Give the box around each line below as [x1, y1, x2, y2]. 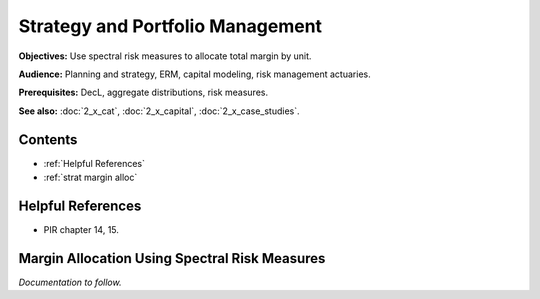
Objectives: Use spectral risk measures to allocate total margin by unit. [18, 50, 312, 62]
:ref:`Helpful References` [43, 157, 145, 169]
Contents [18, 131, 78, 148]
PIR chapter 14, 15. [43, 223, 120, 235]
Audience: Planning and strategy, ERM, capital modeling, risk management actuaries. [18, 68, 371, 80]
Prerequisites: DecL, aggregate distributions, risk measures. [18, 86, 269, 99]
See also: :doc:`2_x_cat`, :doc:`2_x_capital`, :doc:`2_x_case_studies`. [18, 105, 300, 117]
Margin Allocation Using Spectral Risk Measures [18, 250, 326, 267]
